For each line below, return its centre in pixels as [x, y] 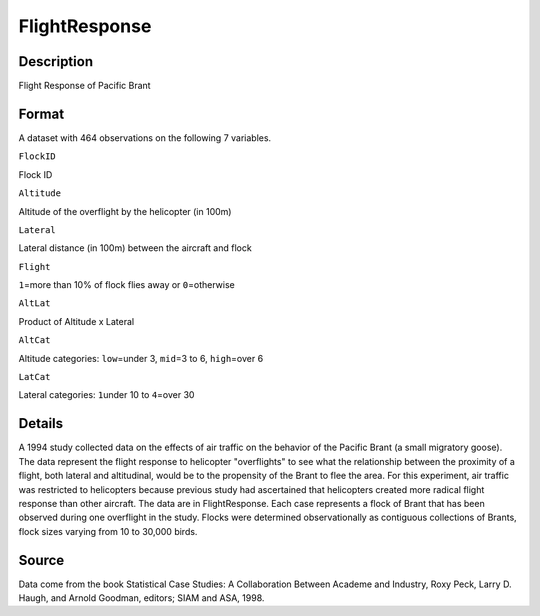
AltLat [34, 303]
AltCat [34, 340]
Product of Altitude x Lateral [76, 321]
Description [56, 61]
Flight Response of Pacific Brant [84, 86]
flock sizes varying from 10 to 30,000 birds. [108, 531]
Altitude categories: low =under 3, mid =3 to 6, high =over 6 [141, 358]
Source [41, 560]
